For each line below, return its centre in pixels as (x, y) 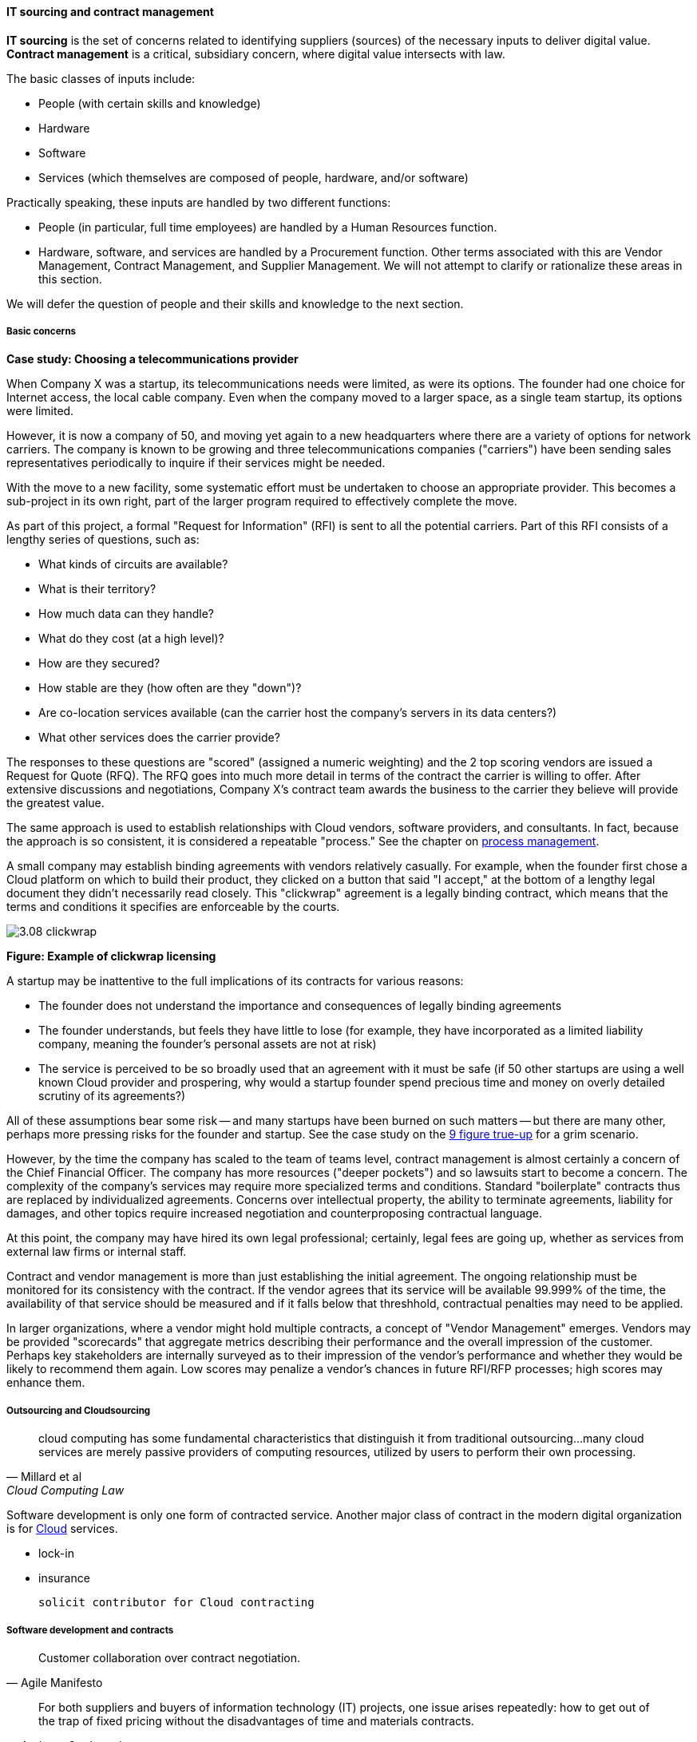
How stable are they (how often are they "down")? (170, 688)
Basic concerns (42, 331)
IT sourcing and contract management (110, 12)
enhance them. (46, 1383)
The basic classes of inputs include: (101, 78)
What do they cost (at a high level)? (131, 639)
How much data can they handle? (127, 614)
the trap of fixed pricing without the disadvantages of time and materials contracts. (256, 1720)
